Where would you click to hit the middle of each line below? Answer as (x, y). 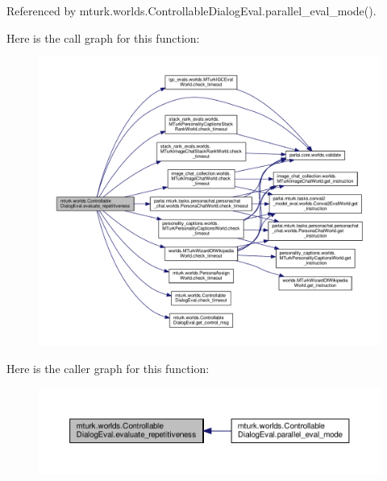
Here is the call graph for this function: (103, 37)
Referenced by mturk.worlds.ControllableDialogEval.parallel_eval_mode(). (191, 10)
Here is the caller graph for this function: (108, 368)
